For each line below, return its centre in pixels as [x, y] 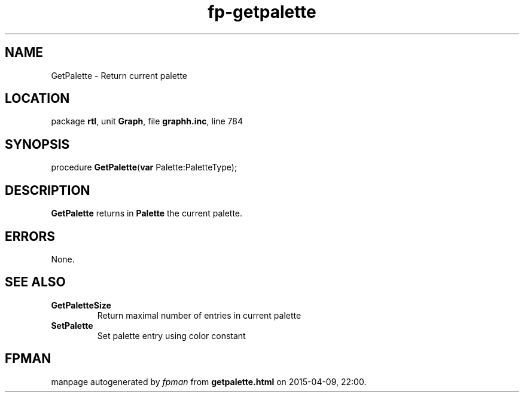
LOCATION [37, 99]
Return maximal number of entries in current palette [199, 315]
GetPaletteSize [81, 305]
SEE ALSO [35, 282]
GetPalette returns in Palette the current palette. [147, 213]
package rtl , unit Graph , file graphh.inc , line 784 [147, 121]
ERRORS [30, 236]
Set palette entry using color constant [171, 335]
